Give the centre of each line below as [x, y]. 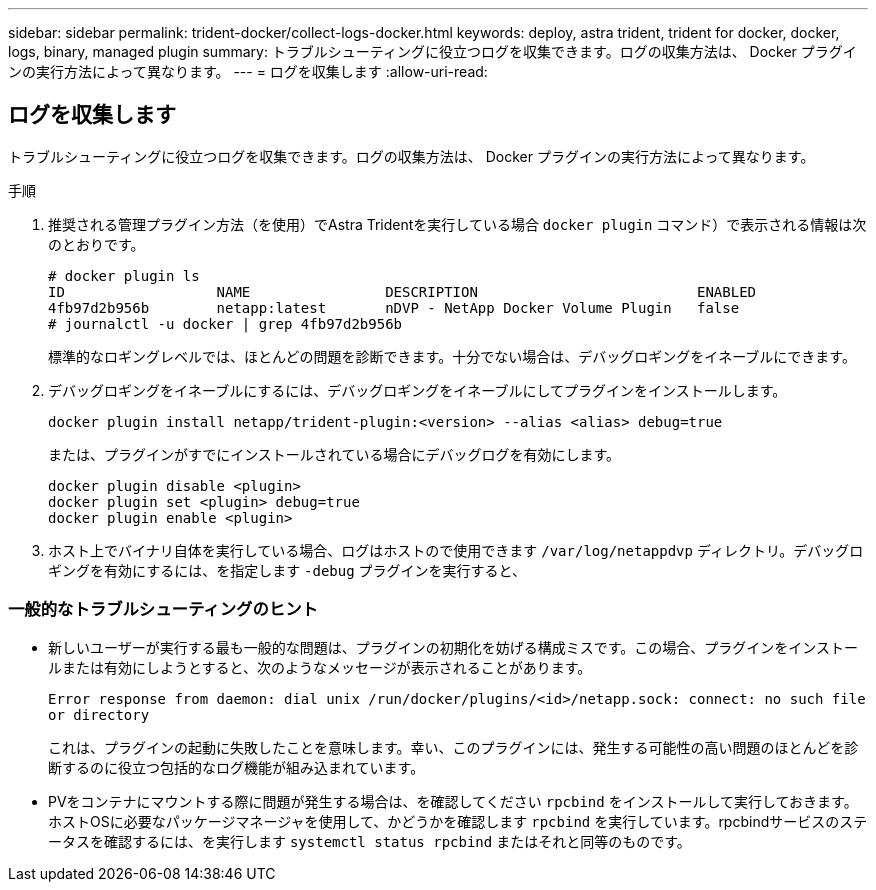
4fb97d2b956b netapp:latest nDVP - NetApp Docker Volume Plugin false [394, 307]
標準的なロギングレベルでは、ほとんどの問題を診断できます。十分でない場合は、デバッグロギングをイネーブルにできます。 [452, 356]
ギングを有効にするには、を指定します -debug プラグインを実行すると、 [287, 570]
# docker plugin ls [124, 275]
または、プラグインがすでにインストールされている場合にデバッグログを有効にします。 [334, 454]
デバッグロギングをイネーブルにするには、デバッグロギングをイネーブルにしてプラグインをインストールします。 [417, 390]
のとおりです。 [96, 244]
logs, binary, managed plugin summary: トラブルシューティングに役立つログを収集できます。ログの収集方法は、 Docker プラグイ [432, 51]
